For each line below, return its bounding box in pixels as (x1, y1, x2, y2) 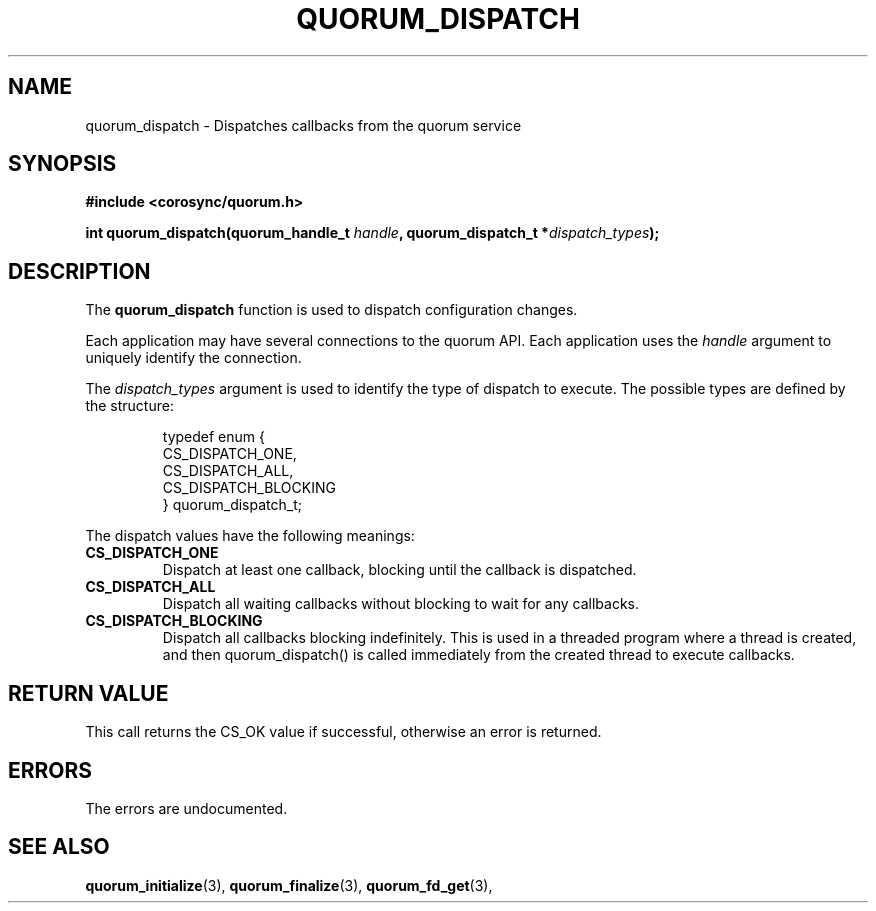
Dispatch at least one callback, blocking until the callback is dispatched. (162, 561, 637, 579)
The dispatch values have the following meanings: (85, 527, 415, 545)
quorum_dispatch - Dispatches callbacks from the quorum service (85, 116, 522, 134)
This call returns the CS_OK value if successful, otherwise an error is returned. (85, 723, 602, 741)
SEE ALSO (8, 834, 110, 860)
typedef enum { (162, 428, 265, 446)
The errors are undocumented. (85, 799, 288, 817)
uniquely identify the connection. (85, 349, 302, 367)
